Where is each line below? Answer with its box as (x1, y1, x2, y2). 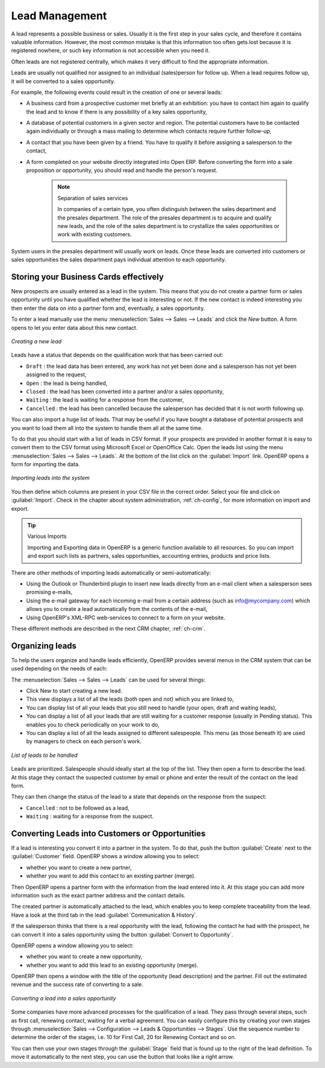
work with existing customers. (57, 231, 132, 238)
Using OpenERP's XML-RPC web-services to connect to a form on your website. (26, 614, 226, 621)
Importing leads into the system (11, 474, 90, 482)
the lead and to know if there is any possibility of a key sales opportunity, (26, 108, 208, 115)
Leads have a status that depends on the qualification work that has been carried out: (11, 352, 224, 359)
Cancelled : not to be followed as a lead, (26, 804, 129, 811)
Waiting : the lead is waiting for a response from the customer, (26, 396, 184, 403)
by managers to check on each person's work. (26, 738, 141, 745)
